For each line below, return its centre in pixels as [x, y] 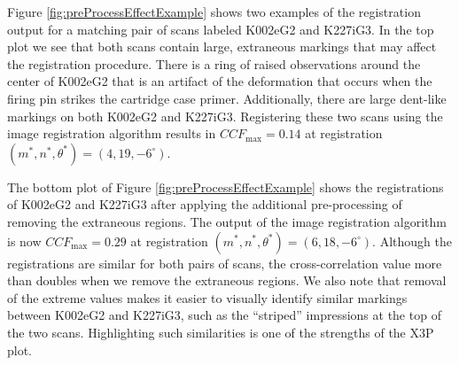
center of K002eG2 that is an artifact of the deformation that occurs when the [220, 81]
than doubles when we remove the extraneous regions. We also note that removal [227, 280]
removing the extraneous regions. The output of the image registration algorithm [227, 221]
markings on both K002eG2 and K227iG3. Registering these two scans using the [225, 116]
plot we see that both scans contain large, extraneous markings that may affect [222, 47]
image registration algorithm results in [112, 133]
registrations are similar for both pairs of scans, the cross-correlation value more [225, 263]
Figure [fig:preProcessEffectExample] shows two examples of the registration [214, 12]
